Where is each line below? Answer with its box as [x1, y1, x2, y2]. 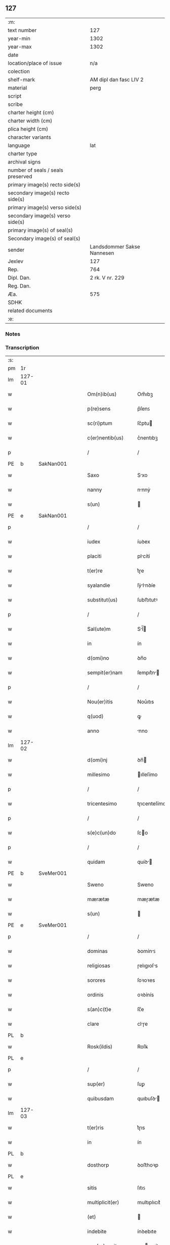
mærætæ [87, 896, 110, 903]
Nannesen [90, 249, 115, 256]
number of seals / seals [8, 167, 64, 174]
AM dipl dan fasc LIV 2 [90, 76, 144, 83]
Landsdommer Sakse [90, 243, 141, 250]
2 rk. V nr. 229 [90, 274, 125, 281]
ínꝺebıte [137, 1228, 157, 1235]
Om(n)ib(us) [87, 391, 117, 398]
